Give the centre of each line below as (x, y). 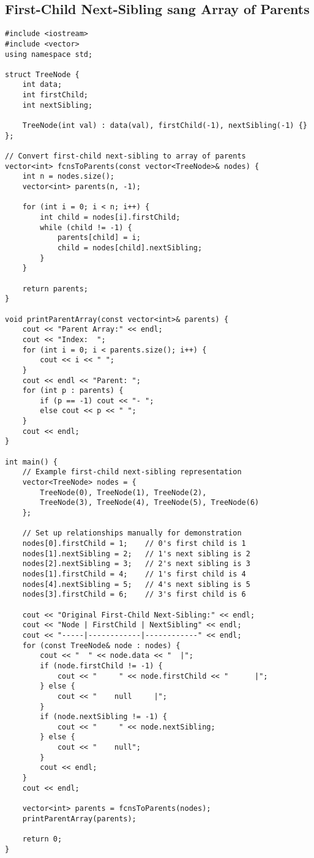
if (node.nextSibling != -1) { (103, 717)
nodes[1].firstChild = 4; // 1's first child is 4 (134, 574)
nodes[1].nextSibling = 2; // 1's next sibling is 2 (136, 554)
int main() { (31, 462)
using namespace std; (49, 54)
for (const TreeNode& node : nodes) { (101, 645)
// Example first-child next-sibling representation (132, 472)
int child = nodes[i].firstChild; (110, 218)
